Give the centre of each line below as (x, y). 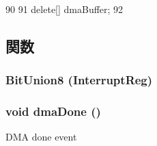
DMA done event (41, 137)
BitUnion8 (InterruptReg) (79, 80)
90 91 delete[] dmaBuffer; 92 (65, 9)
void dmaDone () (53, 111)
